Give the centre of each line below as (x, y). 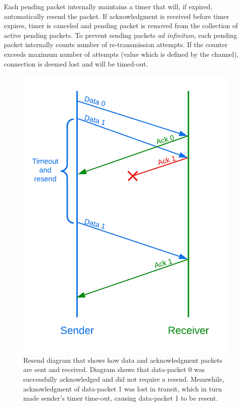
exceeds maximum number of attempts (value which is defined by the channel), (121, 54)
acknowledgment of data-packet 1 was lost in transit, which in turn (123, 388)
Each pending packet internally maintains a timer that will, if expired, (108, 6)
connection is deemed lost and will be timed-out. (76, 63)
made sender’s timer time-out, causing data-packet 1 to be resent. (121, 398)
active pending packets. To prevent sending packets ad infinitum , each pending (121, 35)
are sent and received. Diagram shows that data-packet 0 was (114, 369)
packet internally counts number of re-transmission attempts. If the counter (116, 44)
